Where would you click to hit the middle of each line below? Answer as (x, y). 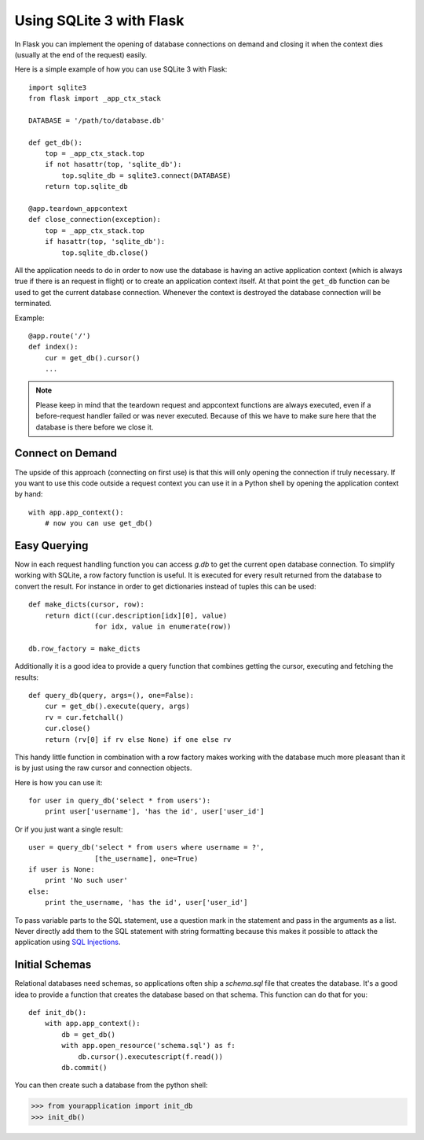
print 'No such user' (86, 880)
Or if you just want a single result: (69, 829)
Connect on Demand (66, 454)
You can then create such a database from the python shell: (111, 1085)
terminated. (33, 304)
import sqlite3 (58, 87)
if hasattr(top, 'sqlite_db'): (105, 242)
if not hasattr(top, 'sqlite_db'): (113, 164)
